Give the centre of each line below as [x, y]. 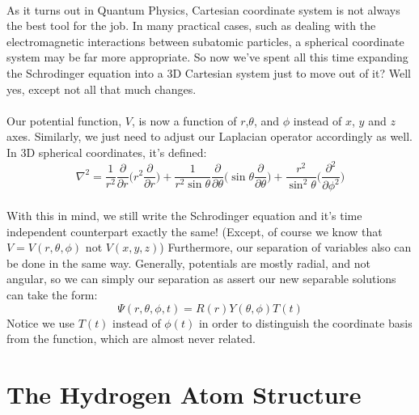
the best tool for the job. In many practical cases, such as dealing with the [191, 25]
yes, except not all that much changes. [102, 89]
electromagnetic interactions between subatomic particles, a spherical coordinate [205, 41]
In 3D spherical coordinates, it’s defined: [107, 152]
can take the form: [52, 294]
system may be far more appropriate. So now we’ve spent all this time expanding [207, 57]
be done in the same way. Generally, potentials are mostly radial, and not [189, 263]
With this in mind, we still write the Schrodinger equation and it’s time [184, 216]
